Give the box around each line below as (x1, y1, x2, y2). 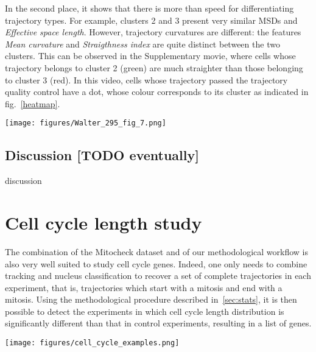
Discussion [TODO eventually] (5, 146, 199, 164)
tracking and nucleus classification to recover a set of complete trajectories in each (5, 269, 311, 282)
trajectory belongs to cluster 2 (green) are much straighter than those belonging (5, 61, 303, 74)
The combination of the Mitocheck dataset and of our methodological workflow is (5, 245, 309, 258)
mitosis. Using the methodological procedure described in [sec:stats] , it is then (5, 293, 297, 306)
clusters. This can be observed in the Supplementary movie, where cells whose (5, 49, 296, 62)
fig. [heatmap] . (5, 97, 60, 110)
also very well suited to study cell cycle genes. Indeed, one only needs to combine (5, 257, 307, 270)
